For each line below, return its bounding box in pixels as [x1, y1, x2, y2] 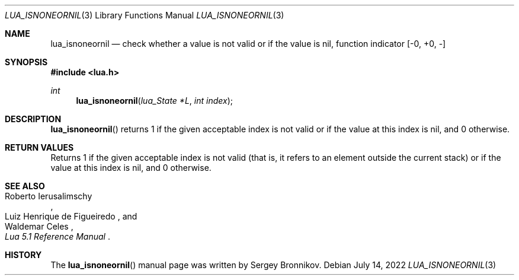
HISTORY [5, 250, 42, 260]
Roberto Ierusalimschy [5, 191, 92, 201]
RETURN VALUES [5, 142, 74, 152]
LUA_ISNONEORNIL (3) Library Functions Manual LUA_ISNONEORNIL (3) [5, 10, 284, 20]
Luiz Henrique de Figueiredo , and [5, 211, 137, 221]
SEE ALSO [5, 181, 45, 191]
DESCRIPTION [5, 114, 62, 124]
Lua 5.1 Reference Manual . [5, 231, 110, 241]
